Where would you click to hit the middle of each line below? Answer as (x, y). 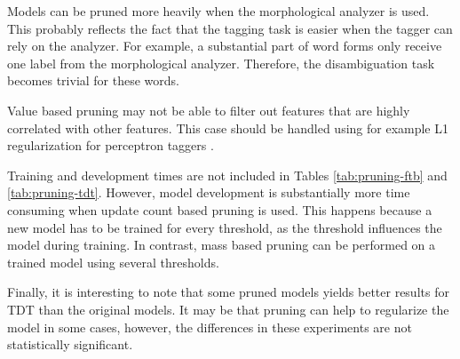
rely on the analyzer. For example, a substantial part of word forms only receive (225, 46)
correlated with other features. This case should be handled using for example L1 (228, 128)
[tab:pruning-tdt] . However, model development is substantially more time (209, 192)
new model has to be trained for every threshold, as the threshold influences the (225, 227)
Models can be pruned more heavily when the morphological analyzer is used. (218, 11)
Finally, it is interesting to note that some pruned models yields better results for (228, 292)
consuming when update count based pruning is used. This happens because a (220, 209)
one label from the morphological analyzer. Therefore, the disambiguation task (221, 63)
